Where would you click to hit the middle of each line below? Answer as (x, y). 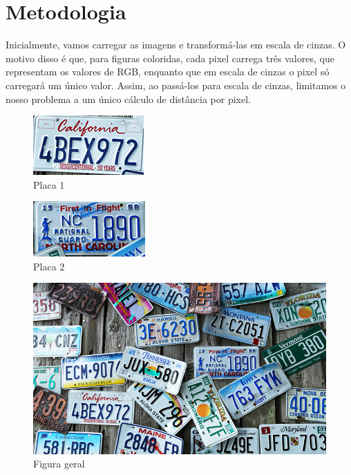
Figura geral (59, 464)
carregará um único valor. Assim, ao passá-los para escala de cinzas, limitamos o (176, 85)
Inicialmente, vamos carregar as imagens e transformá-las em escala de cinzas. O (176, 45)
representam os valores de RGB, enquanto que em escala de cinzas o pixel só (168, 72)
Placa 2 (49, 266)
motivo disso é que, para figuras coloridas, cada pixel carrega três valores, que (170, 58)
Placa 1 (49, 184)
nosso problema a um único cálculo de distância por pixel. (128, 99)
